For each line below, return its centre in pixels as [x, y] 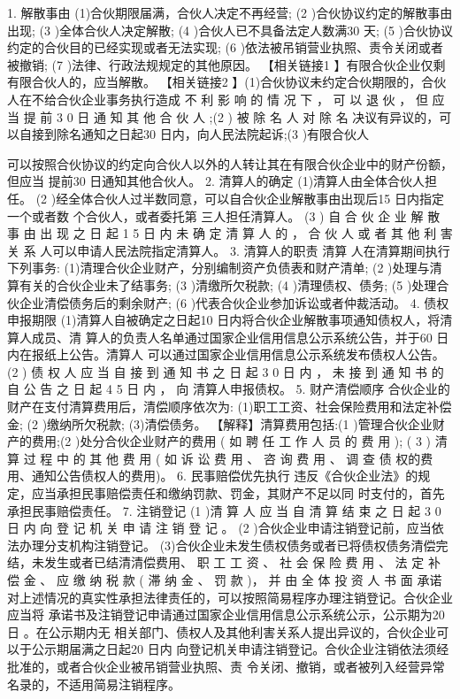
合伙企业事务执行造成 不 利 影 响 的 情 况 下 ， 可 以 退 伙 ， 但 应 [250, 99]
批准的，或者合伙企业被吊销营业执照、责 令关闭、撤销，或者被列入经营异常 [226, 666]
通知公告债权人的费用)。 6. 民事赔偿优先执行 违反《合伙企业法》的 [225, 476]
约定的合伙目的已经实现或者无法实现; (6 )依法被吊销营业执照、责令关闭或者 [226, 47]
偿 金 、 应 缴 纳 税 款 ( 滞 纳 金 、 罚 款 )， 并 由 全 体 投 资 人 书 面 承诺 [225, 580]
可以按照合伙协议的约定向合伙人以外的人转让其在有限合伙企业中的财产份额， [230, 163]
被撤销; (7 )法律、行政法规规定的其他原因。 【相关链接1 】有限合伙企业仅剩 [226, 64]
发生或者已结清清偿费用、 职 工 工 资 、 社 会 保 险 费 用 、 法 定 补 [242, 562]
